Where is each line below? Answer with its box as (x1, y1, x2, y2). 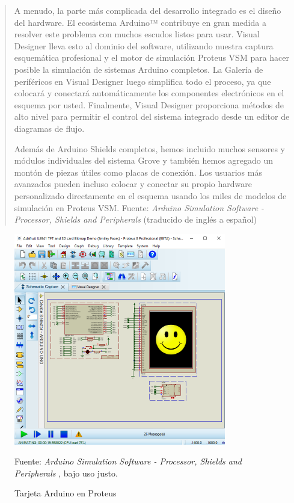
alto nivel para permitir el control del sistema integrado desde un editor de (14, 110, 290, 123)
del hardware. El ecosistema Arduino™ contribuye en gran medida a (14, 16, 266, 28)
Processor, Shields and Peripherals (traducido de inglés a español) (14, 213, 257, 226)
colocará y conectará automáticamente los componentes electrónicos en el (14, 87, 284, 99)
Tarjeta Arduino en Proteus (14, 487, 117, 499)
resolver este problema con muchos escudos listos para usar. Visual (14, 28, 260, 40)
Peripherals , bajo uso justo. (14, 466, 118, 479)
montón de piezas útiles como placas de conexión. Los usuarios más (14, 165, 262, 178)
